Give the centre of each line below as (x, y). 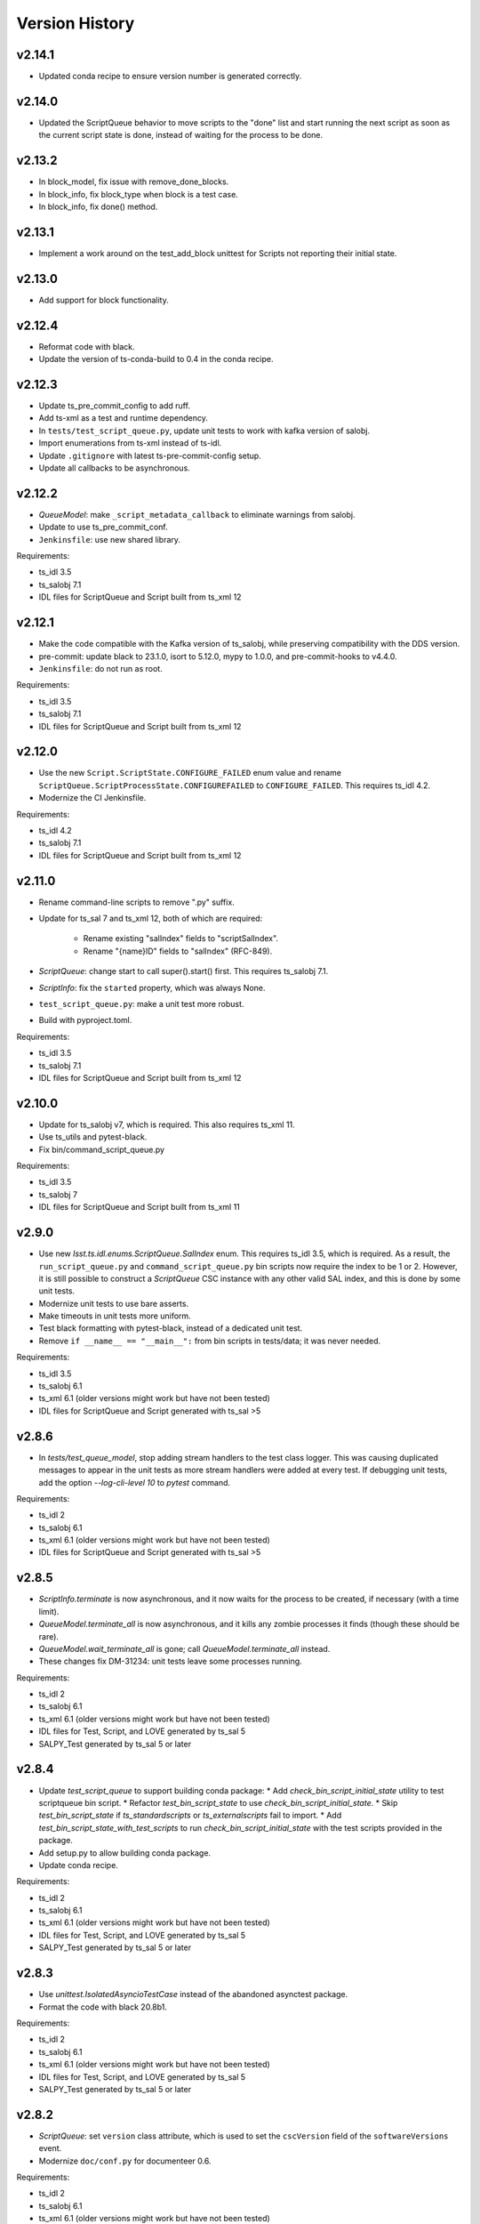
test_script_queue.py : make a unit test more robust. (141, 1004)
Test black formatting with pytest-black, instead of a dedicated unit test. (171, 1328)
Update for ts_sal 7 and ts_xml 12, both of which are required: (151, 919)
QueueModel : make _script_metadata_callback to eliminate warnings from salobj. (197, 514)
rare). (49, 1636)
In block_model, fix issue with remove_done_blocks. (134, 181)
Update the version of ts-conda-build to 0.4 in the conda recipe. (156, 359)
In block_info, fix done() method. (98, 207)
